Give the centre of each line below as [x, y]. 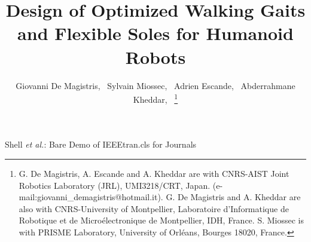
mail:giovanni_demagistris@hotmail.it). [91, 197]
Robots [155, 56]
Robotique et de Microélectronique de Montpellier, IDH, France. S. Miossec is [161, 220]
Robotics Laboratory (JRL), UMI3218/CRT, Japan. [115, 185]
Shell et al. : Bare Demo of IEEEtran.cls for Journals [101, 144]
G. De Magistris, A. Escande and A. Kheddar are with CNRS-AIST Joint [154, 173]
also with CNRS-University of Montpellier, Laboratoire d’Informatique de [154, 208]
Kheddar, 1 [155, 98]
